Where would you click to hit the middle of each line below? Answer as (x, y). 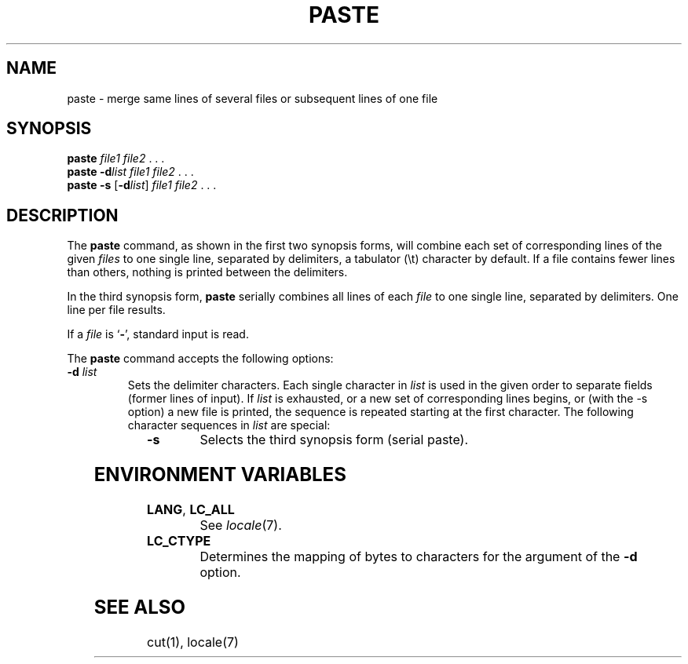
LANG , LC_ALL (191, 510)
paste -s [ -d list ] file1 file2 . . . (142, 185)
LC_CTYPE (179, 541)
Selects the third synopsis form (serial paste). (334, 440)
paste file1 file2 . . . (116, 159)
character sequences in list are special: (229, 425)
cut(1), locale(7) (193, 642)
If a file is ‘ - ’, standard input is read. (158, 334)
